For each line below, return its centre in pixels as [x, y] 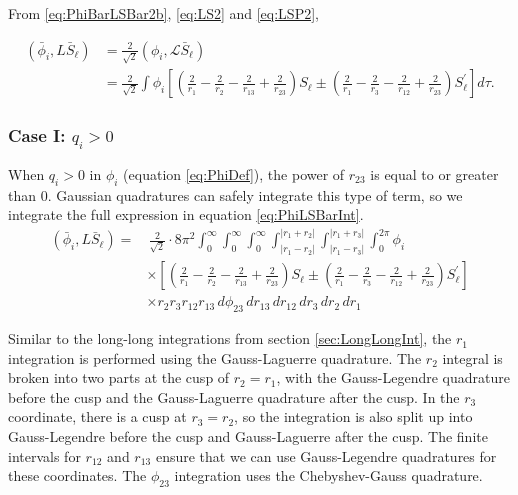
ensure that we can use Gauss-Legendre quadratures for [326, 455]
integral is [472, 357]
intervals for [44, 455]
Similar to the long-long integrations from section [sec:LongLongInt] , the [230, 338]
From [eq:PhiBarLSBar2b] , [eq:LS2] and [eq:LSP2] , [163, 13]
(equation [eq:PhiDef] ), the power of [234, 173]
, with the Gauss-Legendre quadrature [393, 377]
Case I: [37, 135]
